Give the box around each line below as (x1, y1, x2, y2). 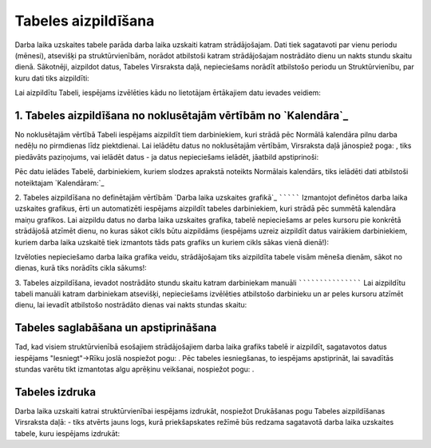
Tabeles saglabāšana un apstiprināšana (14, 321, 217, 335)
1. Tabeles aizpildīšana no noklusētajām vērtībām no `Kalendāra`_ (14, 109, 349, 122)
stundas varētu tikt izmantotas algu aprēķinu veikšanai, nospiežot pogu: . (14, 364, 255, 375)
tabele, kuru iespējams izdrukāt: (14, 428, 120, 438)
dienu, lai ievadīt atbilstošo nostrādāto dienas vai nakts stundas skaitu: (14, 300, 247, 310)
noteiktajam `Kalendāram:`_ (14, 178, 105, 188)
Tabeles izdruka (14, 385, 96, 398)
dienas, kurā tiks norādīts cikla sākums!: (14, 264, 147, 273)
